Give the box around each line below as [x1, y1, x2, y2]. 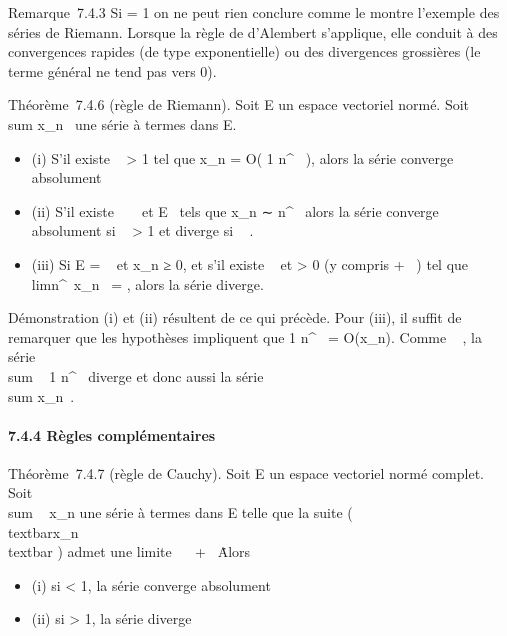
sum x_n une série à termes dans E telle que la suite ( [8, 502, 353, 523]
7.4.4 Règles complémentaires [8, 424, 216, 445]
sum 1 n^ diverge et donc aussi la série [8, 365, 264, 386]
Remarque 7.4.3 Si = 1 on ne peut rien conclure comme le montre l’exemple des [8, 2, 500, 22]
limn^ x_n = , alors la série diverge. [31, 273, 264, 294]
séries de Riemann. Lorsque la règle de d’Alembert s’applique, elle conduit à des [8, 21, 498, 42]
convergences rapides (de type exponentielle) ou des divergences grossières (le [8, 41, 481, 62]
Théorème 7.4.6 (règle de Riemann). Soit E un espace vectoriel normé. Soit [8, 94, 470, 115]
